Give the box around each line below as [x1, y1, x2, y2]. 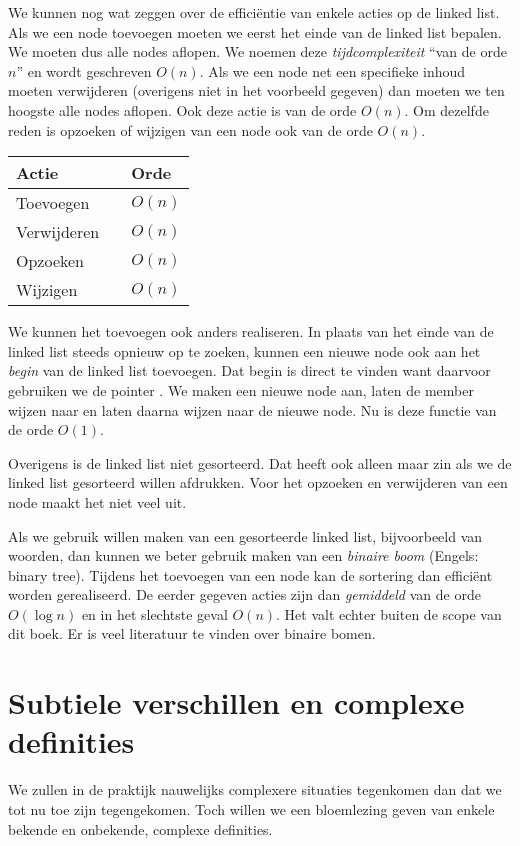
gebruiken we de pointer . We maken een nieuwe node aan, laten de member [8, 379, 474, 400]
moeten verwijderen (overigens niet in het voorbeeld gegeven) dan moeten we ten [8, 80, 505, 101]
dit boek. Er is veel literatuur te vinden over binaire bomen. [8, 623, 376, 644]
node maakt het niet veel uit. [8, 491, 187, 512]
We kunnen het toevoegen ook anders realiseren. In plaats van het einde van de [8, 321, 494, 342]
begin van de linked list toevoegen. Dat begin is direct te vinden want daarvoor [8, 360, 491, 381]
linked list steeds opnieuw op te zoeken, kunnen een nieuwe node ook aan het [8, 340, 481, 361]
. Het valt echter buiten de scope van [276, 603, 502, 624]
